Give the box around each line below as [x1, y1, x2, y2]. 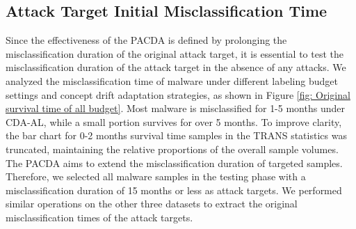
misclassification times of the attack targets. [6, 210, 193, 224]
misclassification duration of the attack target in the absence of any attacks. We [6, 60, 346, 74]
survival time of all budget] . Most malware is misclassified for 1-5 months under [6, 101, 345, 116]
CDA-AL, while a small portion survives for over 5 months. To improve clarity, [6, 114, 342, 129]
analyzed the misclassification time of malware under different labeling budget [6, 73, 338, 88]
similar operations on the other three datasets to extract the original [6, 196, 298, 211]
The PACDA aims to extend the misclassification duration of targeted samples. [6, 155, 343, 170]
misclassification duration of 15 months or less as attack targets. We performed [6, 182, 342, 197]
